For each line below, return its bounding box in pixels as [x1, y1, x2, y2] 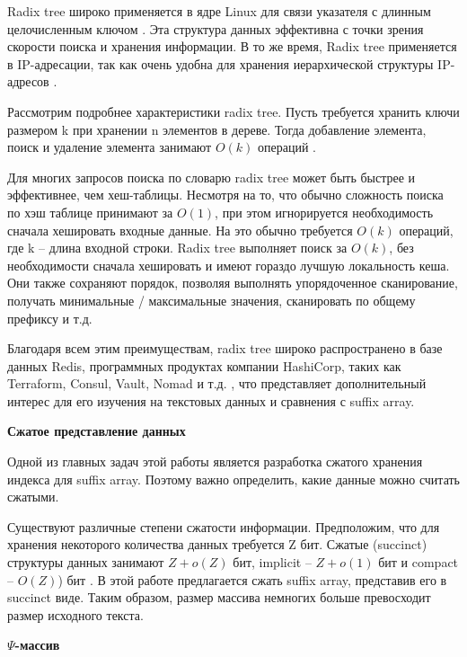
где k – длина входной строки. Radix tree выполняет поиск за [7, 238, 348, 257]
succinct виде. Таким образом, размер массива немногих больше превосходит [7, 588, 431, 607]
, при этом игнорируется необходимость [215, 202, 434, 221]
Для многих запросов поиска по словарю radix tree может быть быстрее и [7, 167, 416, 186]
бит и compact [378, 553, 459, 572]
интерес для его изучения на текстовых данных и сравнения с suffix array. [7, 391, 415, 410]
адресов [7, 72, 49, 91]
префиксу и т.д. [7, 308, 93, 327]
